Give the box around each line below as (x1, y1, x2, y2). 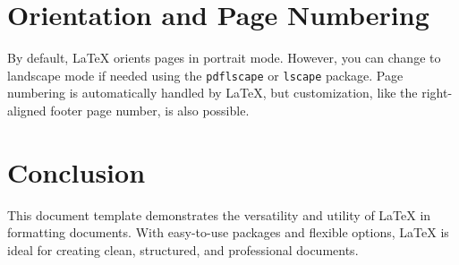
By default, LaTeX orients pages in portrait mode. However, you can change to (7, 48, 441, 67)
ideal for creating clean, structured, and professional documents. (7, 240, 359, 259)
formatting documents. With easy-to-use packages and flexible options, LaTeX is (7, 223, 449, 242)
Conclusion (7, 153, 146, 190)
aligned (7, 100, 47, 119)
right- (421, 83, 453, 102)
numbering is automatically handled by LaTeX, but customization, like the (7, 83, 418, 102)
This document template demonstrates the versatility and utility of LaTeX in (7, 205, 431, 224)
